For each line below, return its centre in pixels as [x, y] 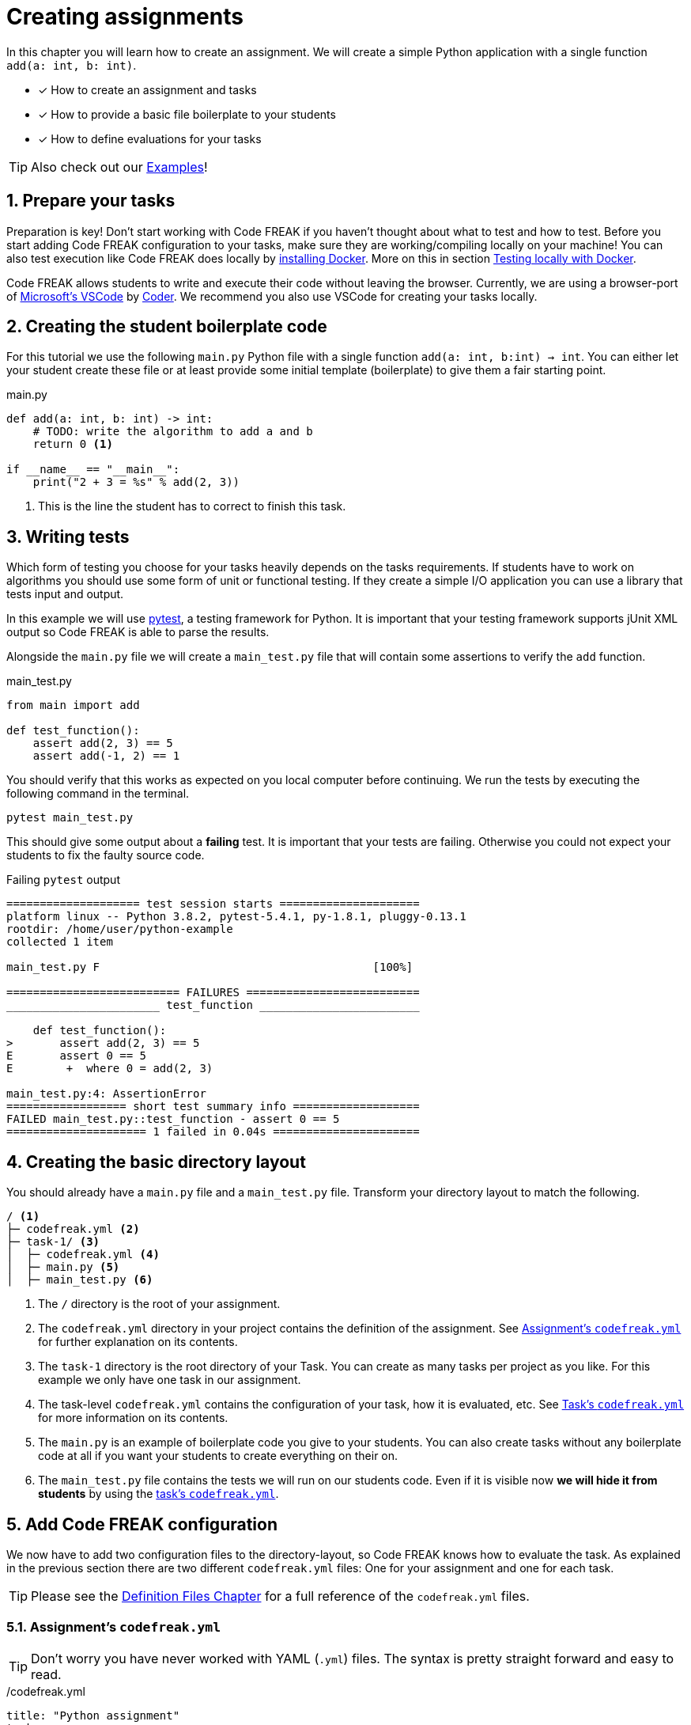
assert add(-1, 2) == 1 [106, 756]
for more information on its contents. [133, 1418]
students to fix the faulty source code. [106, 855]
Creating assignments [125, 17]
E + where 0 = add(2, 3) [110, 1069]
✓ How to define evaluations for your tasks [150, 138]
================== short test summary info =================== [213, 1107]
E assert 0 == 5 [77, 1056]
